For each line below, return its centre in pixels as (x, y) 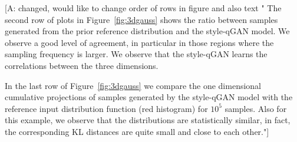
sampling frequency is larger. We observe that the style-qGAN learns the (136, 54)
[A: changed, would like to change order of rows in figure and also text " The (143, 8)
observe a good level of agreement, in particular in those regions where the (139, 42)
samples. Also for (256, 108)
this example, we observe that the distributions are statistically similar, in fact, (148, 120)
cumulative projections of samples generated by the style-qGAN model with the (149, 97)
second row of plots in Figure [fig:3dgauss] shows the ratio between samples (141, 19)
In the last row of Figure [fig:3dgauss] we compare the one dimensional (133, 85)
